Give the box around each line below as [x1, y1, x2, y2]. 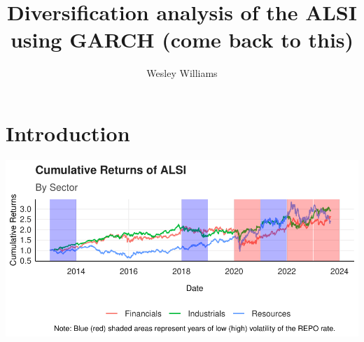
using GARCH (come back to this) [10, 25, 354, 54]
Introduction [6, 118, 130, 147]
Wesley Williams [146, 66, 218, 80]
